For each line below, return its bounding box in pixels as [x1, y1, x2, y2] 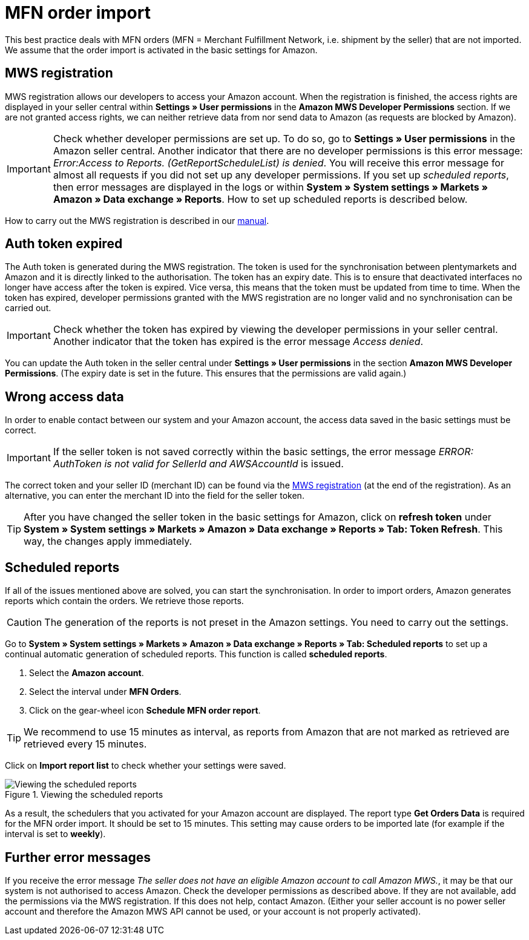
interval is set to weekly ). [5, 829, 106, 840]
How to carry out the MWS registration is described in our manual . [5, 215, 269, 226]
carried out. [5, 303, 51, 314]
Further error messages [5, 849, 151, 865]
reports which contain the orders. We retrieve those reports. [5, 596, 244, 606]
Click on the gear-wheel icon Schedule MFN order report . [29, 705, 261, 716]
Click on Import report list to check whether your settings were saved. [5, 760, 286, 771]
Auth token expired [5, 236, 123, 252]
